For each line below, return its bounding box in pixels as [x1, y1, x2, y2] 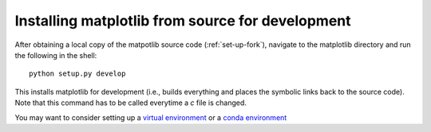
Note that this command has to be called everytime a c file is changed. [14, 98, 247, 107]
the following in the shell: [14, 50, 97, 60]
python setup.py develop [29, 69, 126, 79]
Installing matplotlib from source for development [14, 12, 351, 29]
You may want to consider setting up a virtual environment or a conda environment [14, 112, 287, 122]
